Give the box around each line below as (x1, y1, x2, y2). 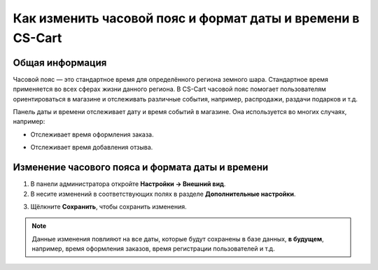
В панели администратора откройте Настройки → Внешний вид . (30, 180, 226, 188)
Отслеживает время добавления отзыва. (30, 143, 153, 152)
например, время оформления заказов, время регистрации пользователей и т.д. (31, 245, 276, 253)
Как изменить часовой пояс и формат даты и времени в (13, 10, 360, 26)
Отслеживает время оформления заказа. (30, 130, 154, 138)
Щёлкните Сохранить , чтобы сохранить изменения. (30, 202, 187, 211)
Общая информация (13, 57, 107, 69)
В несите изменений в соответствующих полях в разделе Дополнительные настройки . (30, 190, 296, 198)
